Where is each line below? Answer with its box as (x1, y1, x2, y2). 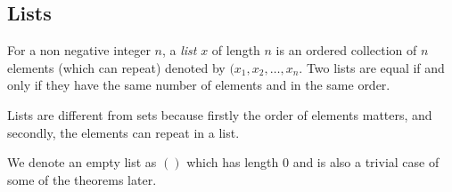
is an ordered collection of (275, 41, 417, 60)
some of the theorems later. (7, 170, 157, 188)
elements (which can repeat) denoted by (7, 58, 226, 76)
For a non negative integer (7, 41, 151, 60)
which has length (186, 153, 279, 172)
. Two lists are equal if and (299, 58, 445, 76)
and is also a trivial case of (292, 153, 440, 172)
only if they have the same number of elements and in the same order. (7, 76, 390, 94)
